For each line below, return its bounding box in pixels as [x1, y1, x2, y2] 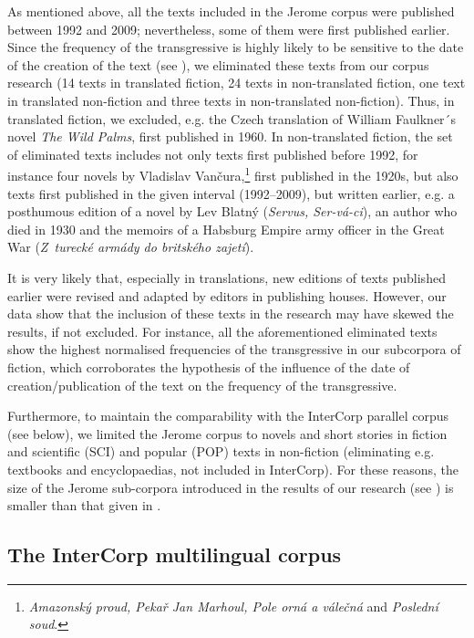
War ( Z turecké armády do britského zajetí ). [7, 237, 254, 256]
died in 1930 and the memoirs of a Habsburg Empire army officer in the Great [7, 219, 445, 238]
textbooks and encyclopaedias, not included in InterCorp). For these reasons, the [7, 459, 459, 478]
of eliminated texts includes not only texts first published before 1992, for [7, 144, 418, 163]
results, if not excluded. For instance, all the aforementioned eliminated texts [7, 321, 438, 340]
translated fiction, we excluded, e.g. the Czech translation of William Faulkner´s [7, 109, 457, 128]
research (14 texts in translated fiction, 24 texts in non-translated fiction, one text [7, 73, 466, 92]
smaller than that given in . [7, 496, 161, 515]
